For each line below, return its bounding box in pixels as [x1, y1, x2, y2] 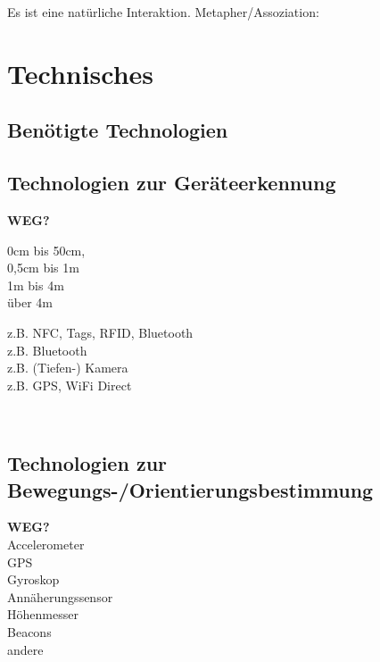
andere [7, 640, 44, 658]
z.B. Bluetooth [7, 340, 87, 359]
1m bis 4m [7, 275, 64, 294]
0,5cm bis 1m [7, 258, 79, 277]
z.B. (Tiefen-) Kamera [7, 358, 128, 377]
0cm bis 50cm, [7, 240, 86, 259]
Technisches [7, 54, 154, 91]
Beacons [7, 623, 52, 641]
